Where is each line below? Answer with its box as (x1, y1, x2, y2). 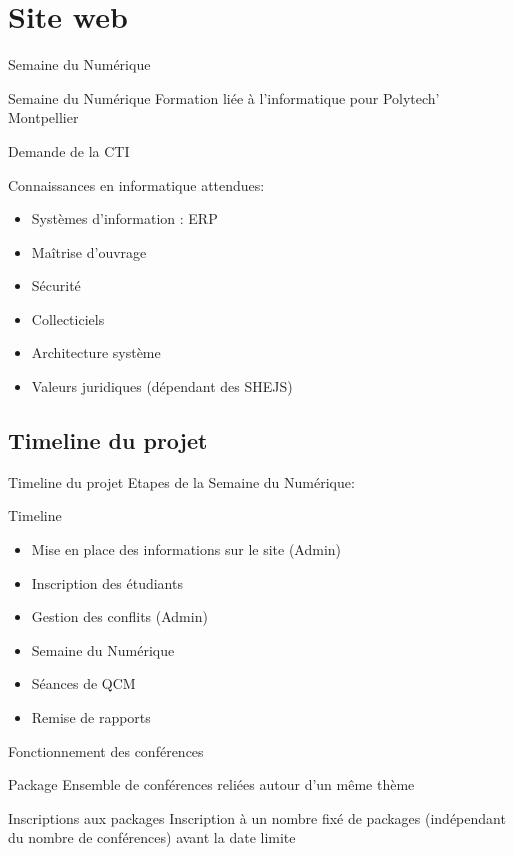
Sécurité (31, 275, 81, 296)
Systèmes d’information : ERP (31, 208, 218, 229)
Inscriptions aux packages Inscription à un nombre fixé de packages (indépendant (8, 807, 506, 828)
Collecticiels (31, 308, 105, 329)
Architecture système (31, 342, 161, 363)
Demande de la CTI (8, 140, 130, 161)
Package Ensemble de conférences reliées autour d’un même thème (8, 774, 415, 795)
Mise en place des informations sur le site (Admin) (31, 539, 342, 560)
